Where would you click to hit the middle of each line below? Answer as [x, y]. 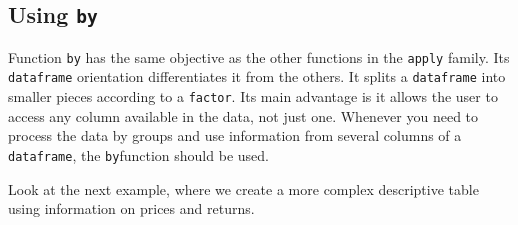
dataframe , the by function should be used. [138, 154]
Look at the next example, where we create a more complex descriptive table [243, 188]
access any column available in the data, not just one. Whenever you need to [243, 115]
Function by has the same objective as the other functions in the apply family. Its [259, 56]
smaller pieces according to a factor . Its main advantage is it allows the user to [253, 96]
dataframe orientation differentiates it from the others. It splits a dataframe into [257, 76]
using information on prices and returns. [131, 208]
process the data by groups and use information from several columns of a [235, 135]
